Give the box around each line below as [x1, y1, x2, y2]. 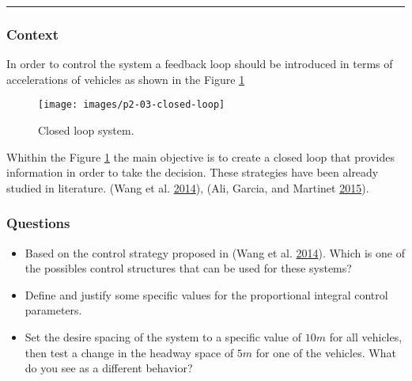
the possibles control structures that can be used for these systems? [25, 260, 352, 276]
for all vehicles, [329, 329, 403, 345]
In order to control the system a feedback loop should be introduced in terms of [6, 55, 393, 72]
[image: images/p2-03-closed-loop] [38, 99, 225, 111]
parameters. [25, 302, 82, 318]
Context [6, 24, 59, 44]
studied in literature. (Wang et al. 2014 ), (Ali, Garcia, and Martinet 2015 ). [6, 179, 369, 196]
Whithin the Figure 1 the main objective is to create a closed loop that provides [6, 148, 395, 165]
